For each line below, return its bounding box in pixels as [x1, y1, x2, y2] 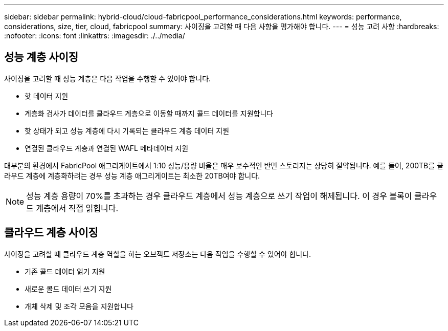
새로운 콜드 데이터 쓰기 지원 [25, 284, 112, 293]
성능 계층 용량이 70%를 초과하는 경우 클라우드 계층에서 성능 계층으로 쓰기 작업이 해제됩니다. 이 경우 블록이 [26, 190, 412, 201]
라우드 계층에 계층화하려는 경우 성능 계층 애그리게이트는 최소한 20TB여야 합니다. [4, 171, 260, 180]
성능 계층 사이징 [4, 51, 79, 64]
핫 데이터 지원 [25, 91, 69, 100]
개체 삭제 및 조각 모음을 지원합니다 [25, 301, 133, 311]
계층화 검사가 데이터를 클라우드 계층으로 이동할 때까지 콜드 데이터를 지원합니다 [25, 108, 274, 118]
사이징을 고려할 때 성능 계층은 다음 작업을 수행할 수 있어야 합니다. [4, 74, 211, 83]
